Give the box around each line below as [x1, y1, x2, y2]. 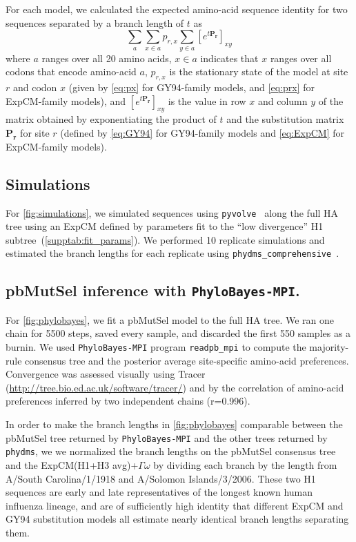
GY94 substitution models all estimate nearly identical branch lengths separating [6, 512, 349, 526]
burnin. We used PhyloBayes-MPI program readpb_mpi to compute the [6, 340, 306, 354]
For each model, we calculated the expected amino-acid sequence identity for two [6, 2, 348, 16]
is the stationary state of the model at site [169, 64, 348, 79]
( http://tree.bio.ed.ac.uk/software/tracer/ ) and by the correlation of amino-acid [6, 380, 344, 394]
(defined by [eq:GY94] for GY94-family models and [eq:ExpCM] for [60, 125, 344, 139]
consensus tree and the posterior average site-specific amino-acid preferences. [25, 353, 349, 367]
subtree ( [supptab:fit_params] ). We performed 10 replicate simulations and [6, 232, 325, 246]
